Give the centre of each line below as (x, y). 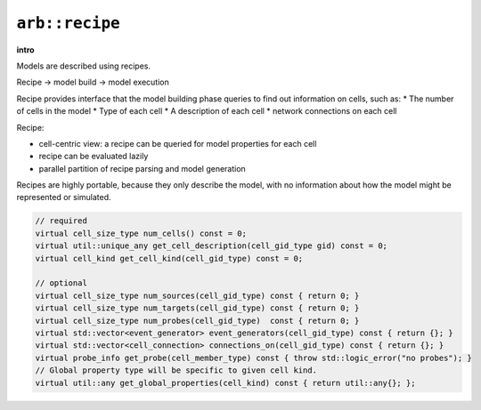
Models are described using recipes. (84, 66)
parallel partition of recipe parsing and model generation (143, 168)
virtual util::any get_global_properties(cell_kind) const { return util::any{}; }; (225, 383)
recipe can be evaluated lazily (94, 157)
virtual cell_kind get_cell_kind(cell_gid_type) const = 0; (169, 258)
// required (61, 221)
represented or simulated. (64, 197)
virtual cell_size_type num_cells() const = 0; (141, 233)
